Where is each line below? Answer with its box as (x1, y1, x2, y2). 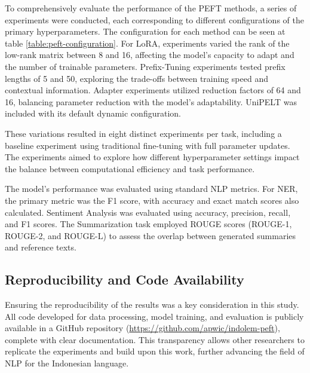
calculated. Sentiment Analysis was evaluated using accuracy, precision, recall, (5, 206, 291, 218)
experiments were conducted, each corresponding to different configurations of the (5, 13, 304, 26)
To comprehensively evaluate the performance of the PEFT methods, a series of (5, 2, 297, 14)
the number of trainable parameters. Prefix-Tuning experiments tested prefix (5, 60, 286, 72)
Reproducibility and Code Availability (5, 270, 244, 289)
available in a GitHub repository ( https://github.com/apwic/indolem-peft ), (5, 322, 280, 334)
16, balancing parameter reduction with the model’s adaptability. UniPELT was (5, 95, 297, 108)
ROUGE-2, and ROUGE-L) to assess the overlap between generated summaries (5, 229, 296, 241)
